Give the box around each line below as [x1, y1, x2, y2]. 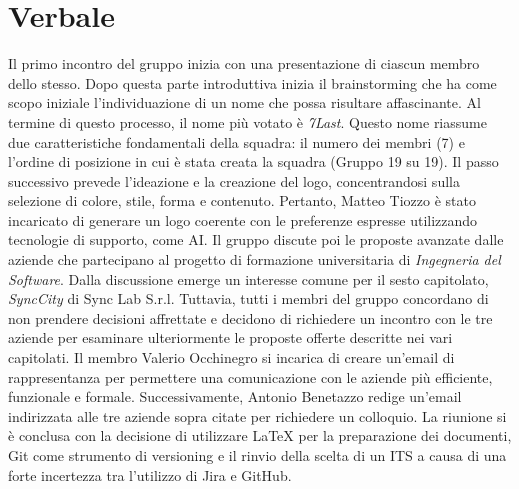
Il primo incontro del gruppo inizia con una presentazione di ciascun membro [8, 53, 480, 74]
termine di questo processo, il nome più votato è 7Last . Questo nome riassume [8, 111, 487, 132]
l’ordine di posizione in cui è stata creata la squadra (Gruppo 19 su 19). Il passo [8, 151, 499, 172]
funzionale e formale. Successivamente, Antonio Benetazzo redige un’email [8, 386, 462, 407]
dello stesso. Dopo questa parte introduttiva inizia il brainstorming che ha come [8, 72, 497, 93]
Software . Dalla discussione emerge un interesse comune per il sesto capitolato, [8, 268, 489, 289]
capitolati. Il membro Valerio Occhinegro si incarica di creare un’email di [8, 347, 455, 368]
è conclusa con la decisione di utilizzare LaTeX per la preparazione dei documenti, [8, 425, 512, 446]
